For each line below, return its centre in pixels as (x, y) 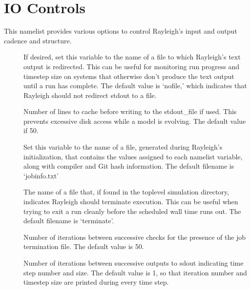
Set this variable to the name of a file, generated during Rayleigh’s (123, 147)
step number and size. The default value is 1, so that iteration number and (135, 272)
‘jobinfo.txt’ (41, 175)
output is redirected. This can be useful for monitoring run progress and (132, 66)
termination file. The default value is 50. (84, 246)
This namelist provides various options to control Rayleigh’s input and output (121, 31)
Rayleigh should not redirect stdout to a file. (90, 95)
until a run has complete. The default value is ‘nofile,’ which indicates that (135, 86)
